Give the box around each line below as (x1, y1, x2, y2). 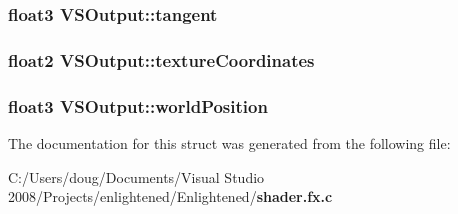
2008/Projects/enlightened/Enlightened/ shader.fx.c (8, 186, 333, 207)
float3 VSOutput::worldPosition (8, 93, 268, 118)
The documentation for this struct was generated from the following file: (8, 132, 451, 153)
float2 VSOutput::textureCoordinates (8, 47, 315, 72)
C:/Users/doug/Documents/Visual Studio (8, 166, 265, 187)
